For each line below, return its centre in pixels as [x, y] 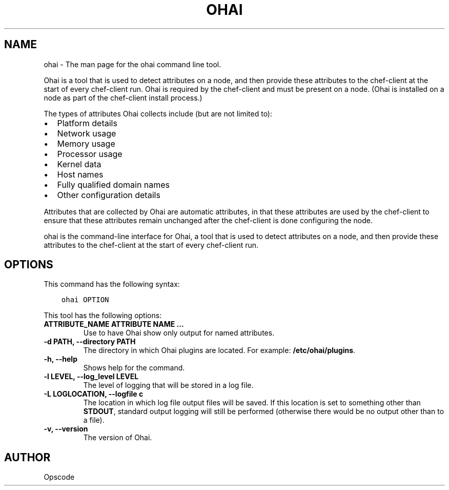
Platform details [87, 123]
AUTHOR [27, 457]
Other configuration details [109, 195]
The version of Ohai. [118, 438]
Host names [80, 174]
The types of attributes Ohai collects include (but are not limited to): [158, 113]
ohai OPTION [85, 300]
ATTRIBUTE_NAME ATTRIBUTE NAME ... [114, 324]
